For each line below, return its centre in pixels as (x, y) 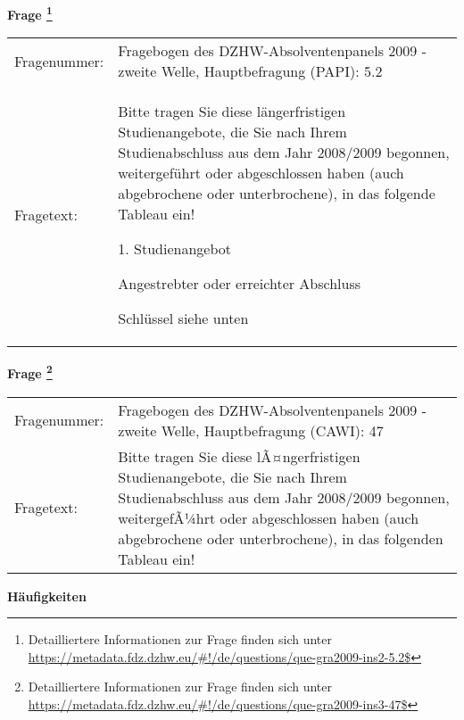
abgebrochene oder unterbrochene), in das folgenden (281, 538)
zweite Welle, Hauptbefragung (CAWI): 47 (251, 430)
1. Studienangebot (175, 249)
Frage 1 (30, 13)
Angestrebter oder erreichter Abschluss (240, 284)
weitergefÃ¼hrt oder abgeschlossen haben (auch (269, 517)
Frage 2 (30, 372)
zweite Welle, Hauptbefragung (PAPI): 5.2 (250, 71)
